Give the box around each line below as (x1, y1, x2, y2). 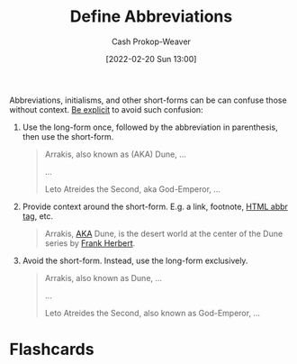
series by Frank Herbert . (44, 237, 136, 249)
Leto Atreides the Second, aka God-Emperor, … (44, 183, 220, 195)
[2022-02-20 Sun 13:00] (105, 53, 197, 64)
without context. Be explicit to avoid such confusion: (9, 104, 204, 114)
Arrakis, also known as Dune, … (44, 272, 163, 283)
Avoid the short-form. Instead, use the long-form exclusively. (22, 255, 248, 266)
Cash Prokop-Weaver (111, 36, 192, 47)
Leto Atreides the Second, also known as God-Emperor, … (44, 307, 261, 318)
